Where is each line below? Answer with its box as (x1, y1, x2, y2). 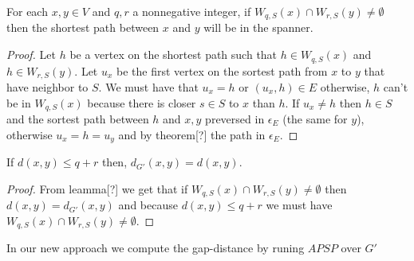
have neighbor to (6, 78, 89, 95)
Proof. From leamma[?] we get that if (6, 180, 188, 197)
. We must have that (98, 78, 199, 95)
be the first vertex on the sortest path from (116, 62, 328, 79)
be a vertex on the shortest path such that (69, 46, 278, 63)
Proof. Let (6, 46, 56, 63)
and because (118, 197, 178, 213)
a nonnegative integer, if (132, 3, 251, 19)
